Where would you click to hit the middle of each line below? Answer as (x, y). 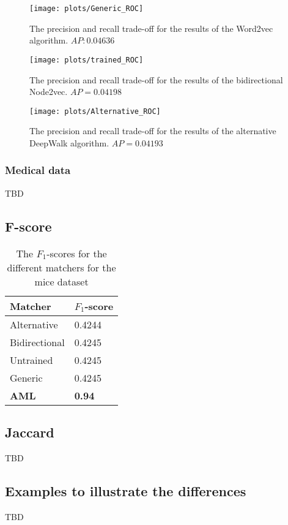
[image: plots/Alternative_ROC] (95, 111)
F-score (28, 226)
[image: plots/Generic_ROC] (87, 9)
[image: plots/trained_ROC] (87, 60)
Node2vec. (49, 92)
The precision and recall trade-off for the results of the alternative (153, 131)
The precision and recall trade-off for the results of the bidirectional (156, 79)
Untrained (31, 360)
